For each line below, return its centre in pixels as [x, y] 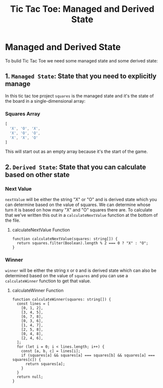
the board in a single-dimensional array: [45, 101]
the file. [13, 220]
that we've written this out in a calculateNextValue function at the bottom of [81, 215]
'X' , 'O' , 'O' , [25, 133]
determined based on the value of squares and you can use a [67, 276]
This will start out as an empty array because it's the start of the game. [76, 151]
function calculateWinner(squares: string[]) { [61, 299]
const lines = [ [33, 304]
